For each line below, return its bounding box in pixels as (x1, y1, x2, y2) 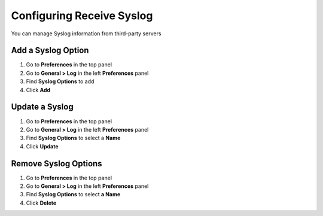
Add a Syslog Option (11, 45, 89, 56)
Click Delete (26, 199, 57, 206)
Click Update (26, 142, 59, 150)
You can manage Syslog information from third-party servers (11, 30, 161, 37)
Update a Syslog (11, 102, 74, 112)
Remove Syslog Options (11, 159, 102, 169)
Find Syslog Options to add (26, 78, 95, 85)
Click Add (26, 86, 51, 93)
